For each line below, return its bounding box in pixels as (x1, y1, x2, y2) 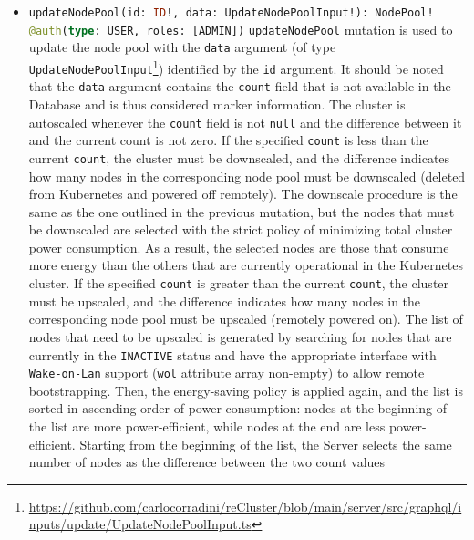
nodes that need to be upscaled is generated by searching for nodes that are (28, 327, 452, 346)
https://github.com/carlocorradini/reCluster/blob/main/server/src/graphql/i (28, 496, 462, 515)
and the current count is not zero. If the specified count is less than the (28, 130, 428, 150)
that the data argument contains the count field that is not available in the (28, 77, 451, 96)
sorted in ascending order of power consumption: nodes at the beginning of (28, 399, 448, 418)
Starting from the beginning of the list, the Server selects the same (79, 434, 452, 453)
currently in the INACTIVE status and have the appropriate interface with (28, 345, 437, 364)
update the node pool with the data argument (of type (28, 37, 336, 57)
